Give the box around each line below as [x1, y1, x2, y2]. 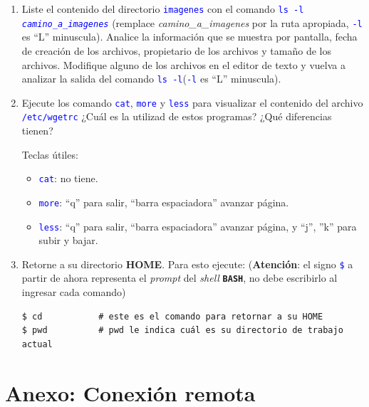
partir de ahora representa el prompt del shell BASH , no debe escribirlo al [21, 270, 338, 285]
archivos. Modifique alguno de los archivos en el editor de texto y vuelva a [21, 57, 345, 72]
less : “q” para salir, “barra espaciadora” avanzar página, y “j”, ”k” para [38, 218, 357, 233]
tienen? [21, 123, 53, 138]
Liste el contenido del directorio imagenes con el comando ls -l [21, 1, 304, 16]
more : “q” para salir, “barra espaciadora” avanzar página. [38, 194, 289, 209]
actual [21, 339, 53, 349]
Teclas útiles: [21, 147, 78, 162]
